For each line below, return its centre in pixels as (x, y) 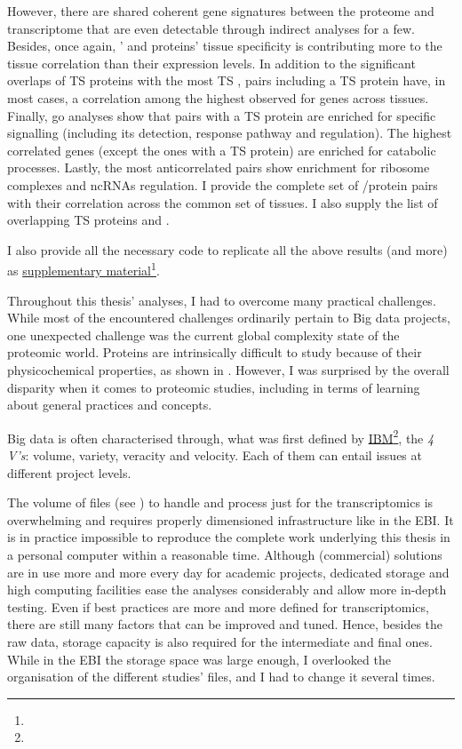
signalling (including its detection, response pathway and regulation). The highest (230, 133)
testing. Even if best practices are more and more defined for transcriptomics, (218, 606)
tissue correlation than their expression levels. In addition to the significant (211, 63)
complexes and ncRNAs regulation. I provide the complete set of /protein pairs (223, 184)
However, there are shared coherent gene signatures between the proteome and (221, 11)
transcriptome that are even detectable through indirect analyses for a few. (211, 28)
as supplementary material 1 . (84, 269)
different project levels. (69, 472)
